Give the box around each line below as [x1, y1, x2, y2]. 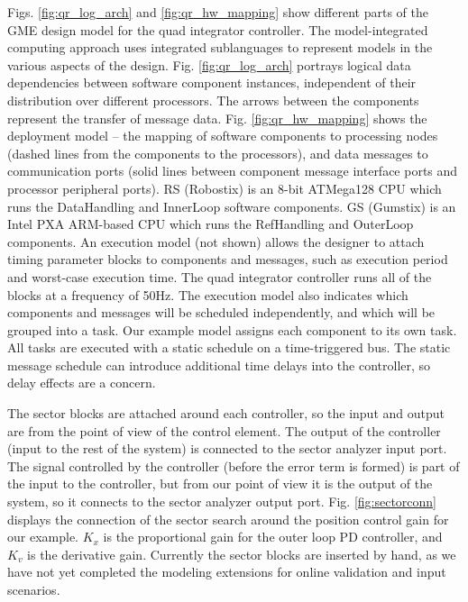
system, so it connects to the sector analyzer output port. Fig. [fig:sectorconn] [7, 492, 437, 511]
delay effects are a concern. [7, 373, 156, 392]
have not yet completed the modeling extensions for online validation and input [7, 562, 446, 581]
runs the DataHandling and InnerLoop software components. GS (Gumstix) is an [7, 196, 456, 215]
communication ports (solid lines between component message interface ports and [7, 161, 458, 180]
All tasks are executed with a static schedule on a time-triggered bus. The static [7, 338, 451, 357]
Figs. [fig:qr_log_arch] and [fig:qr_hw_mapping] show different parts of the [7, 3, 428, 21]
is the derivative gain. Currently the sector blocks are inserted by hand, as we [27, 544, 456, 563]
